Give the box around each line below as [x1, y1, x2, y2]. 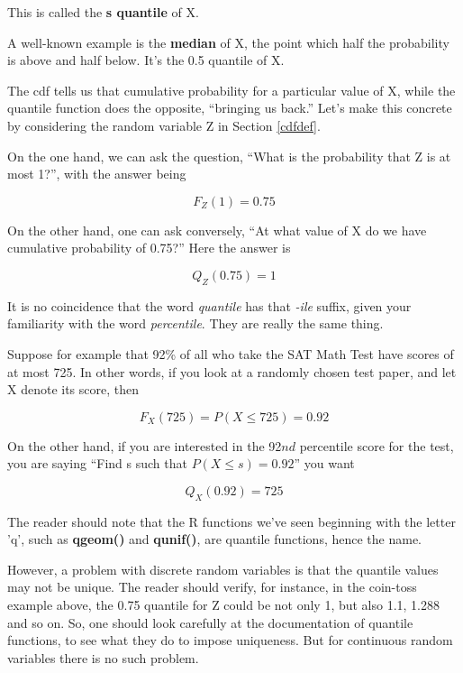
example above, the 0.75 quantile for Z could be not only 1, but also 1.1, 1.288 [7, 595, 440, 614]
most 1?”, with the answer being [7, 164, 186, 183]
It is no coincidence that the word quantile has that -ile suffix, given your [7, 296, 412, 315]
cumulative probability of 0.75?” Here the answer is [7, 238, 291, 257]
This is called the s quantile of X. [7, 3, 199, 21]
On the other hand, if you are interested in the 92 [7, 436, 282, 455]
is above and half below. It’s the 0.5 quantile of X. [7, 51, 285, 69]
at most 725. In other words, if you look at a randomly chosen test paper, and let [7, 362, 457, 381]
